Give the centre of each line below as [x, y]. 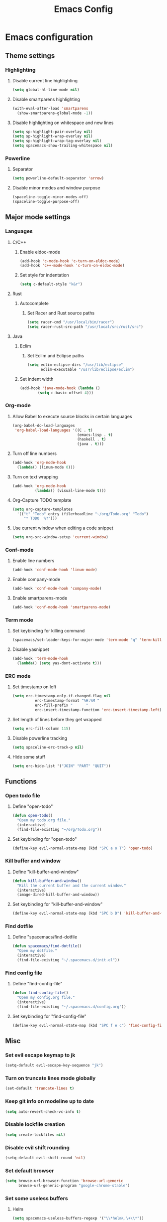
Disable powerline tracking [40, 738]
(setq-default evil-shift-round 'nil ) [45, 1158]
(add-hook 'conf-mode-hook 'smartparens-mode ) [61, 607]
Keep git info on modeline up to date [50, 1101]
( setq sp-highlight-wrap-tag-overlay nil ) [57, 141]
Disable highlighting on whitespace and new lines [63, 123]
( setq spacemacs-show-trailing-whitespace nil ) [62, 146]
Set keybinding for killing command [48, 631]
